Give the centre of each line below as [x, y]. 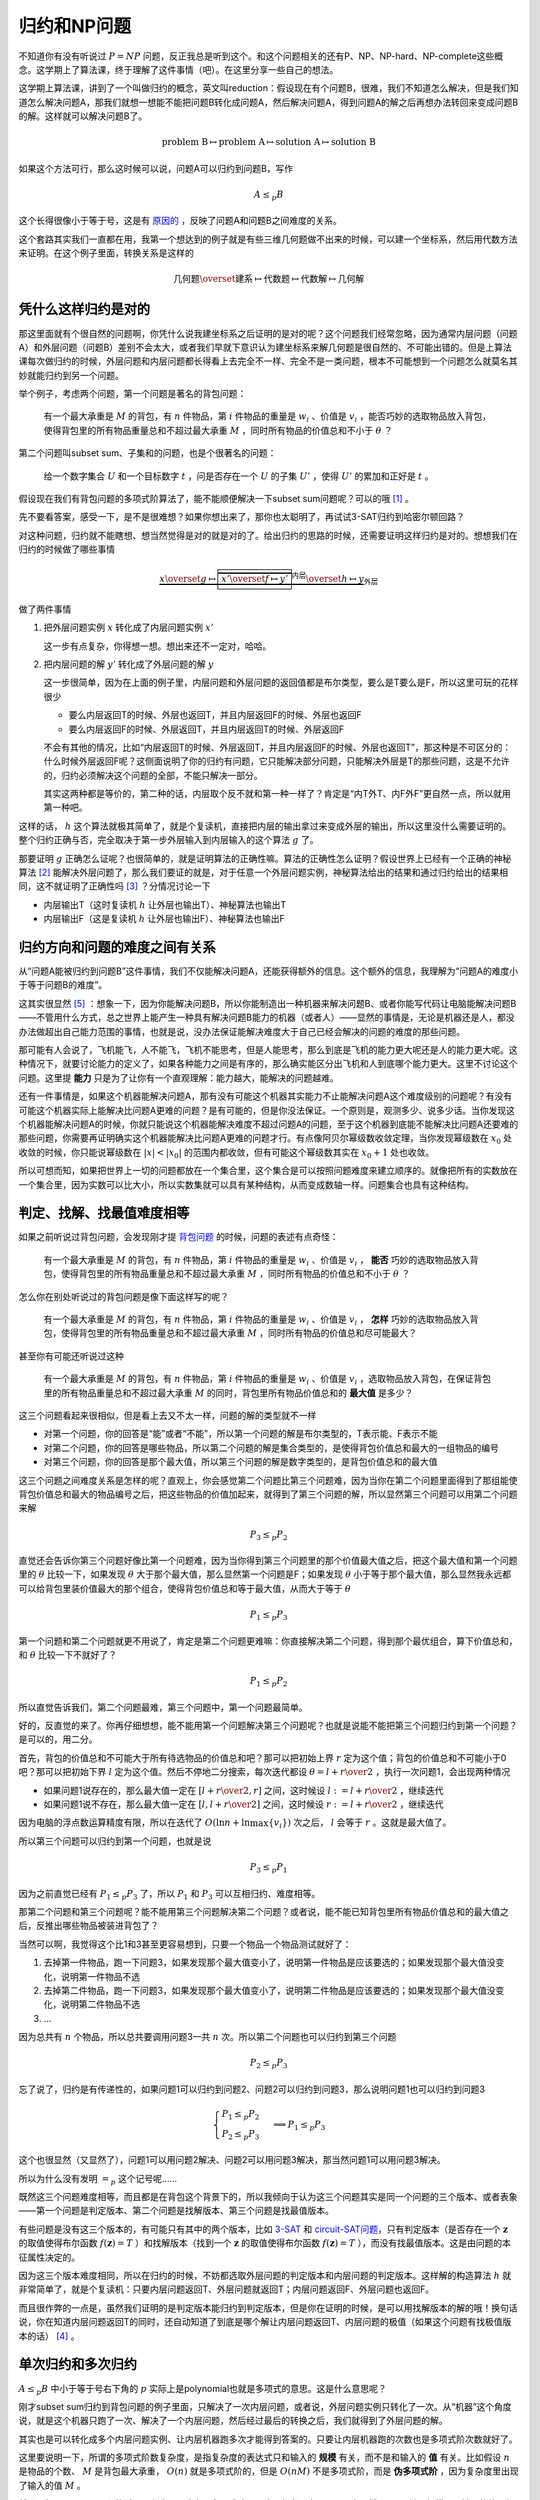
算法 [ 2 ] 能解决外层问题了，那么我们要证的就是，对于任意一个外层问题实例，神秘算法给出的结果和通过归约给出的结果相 [263, 872]
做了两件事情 [45, 609]
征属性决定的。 [49, 2257]
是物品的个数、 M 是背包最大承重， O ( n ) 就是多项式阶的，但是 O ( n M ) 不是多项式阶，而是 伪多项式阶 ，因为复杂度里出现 [268, 2471]
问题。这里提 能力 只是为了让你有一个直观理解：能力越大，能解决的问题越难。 [178, 1077]
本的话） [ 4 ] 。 [49, 2336]
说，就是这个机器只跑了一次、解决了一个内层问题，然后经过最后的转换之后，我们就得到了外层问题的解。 [233, 2421]
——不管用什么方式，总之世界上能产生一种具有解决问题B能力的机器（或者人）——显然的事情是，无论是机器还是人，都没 [266, 1017]
